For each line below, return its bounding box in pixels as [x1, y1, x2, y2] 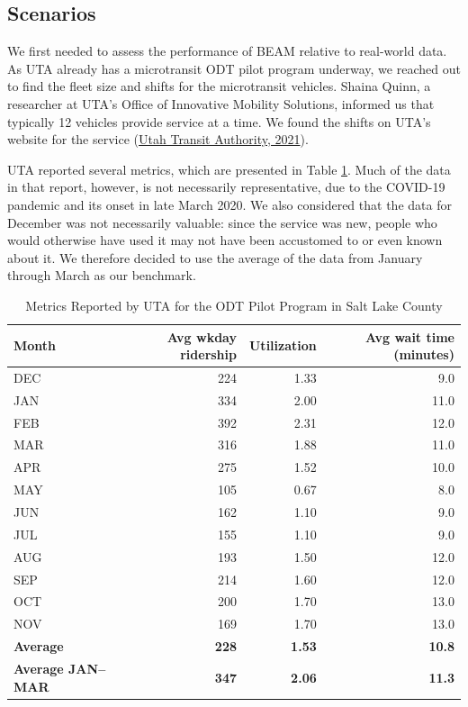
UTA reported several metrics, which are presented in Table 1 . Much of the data [7, 159, 451, 178]
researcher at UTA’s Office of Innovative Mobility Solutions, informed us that [7, 94, 435, 113]
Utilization [248, 336, 317, 355]
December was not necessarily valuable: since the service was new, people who [7, 213, 437, 231]
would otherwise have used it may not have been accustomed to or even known [7, 231, 443, 249]
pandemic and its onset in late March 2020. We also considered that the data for [7, 195, 452, 213]
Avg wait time [365, 327, 454, 346]
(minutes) [393, 345, 454, 364]
